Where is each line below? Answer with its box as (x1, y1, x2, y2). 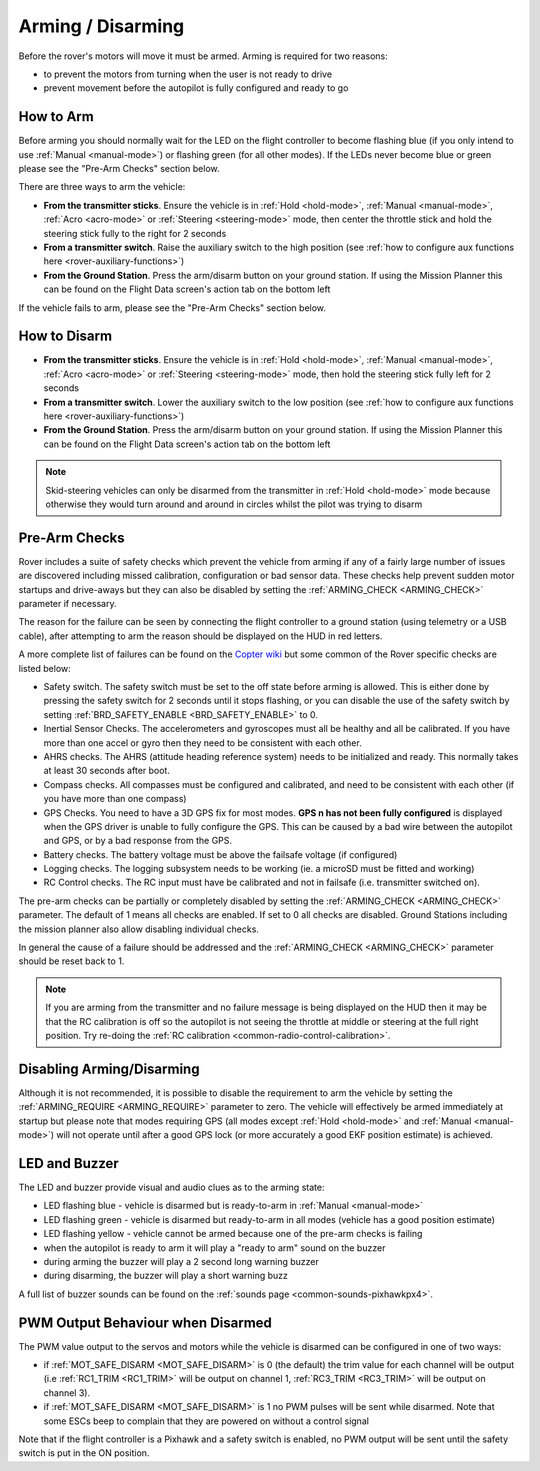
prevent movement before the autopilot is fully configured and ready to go (43, 82, 349, 94)
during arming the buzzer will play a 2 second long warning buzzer (43, 1255, 320, 1267)
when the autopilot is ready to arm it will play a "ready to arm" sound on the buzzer (43, 1241, 386, 1254)
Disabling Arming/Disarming (18, 1060, 200, 1077)
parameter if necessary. (18, 598, 117, 610)
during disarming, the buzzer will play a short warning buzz (43, 1270, 289, 1282)
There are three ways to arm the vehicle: (18, 181, 186, 193)
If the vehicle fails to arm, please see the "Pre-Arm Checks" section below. (18, 301, 327, 314)
